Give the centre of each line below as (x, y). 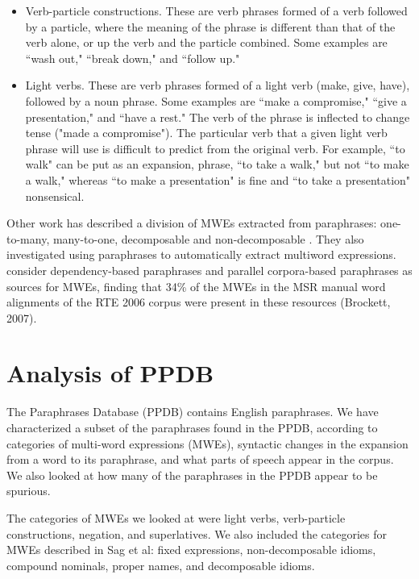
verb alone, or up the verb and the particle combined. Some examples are (206, 42)
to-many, (28, 238)
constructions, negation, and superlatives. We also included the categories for (197, 533)
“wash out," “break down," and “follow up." (133, 58)
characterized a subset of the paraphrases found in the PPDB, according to (192, 427)
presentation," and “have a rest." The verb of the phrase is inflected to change (218, 117)
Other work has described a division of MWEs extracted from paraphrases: (192, 223)
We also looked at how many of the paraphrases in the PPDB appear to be (192, 475)
